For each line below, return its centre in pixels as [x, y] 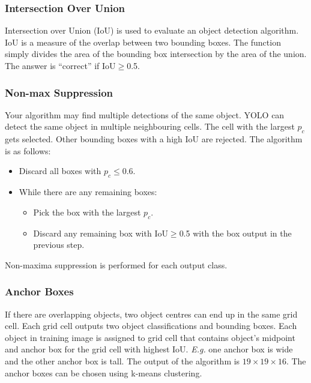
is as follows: [28, 150]
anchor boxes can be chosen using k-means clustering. [104, 372]
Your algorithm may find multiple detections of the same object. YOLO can [145, 114]
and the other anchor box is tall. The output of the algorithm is [122, 360]
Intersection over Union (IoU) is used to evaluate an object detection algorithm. [152, 30]
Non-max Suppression [59, 92]
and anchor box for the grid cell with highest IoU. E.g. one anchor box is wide [149, 349]
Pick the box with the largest [87, 212]
